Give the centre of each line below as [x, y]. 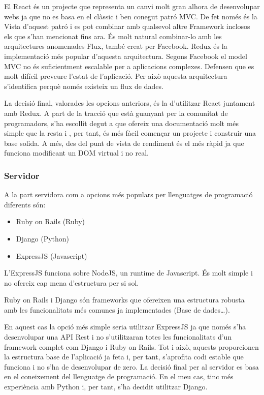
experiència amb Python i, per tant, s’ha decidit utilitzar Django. [106, 387]
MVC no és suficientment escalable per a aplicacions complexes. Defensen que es [129, 66]
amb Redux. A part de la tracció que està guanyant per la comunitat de [116, 113]
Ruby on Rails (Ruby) [51, 221]
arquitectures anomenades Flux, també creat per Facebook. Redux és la [116, 46]
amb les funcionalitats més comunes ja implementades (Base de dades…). [117, 309]
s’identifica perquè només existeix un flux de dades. [84, 86]
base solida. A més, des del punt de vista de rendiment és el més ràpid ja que [124, 143]
